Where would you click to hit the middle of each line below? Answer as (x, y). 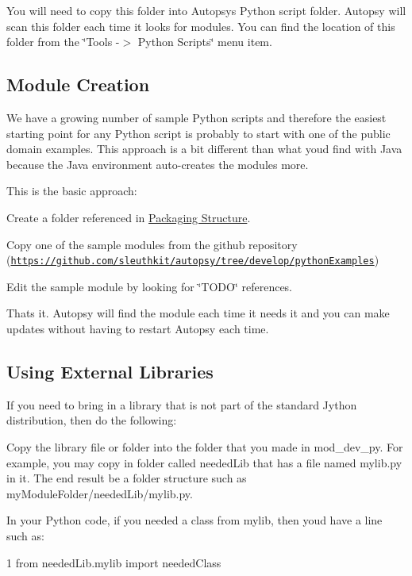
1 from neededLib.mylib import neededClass (114, 562)
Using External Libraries (110, 371)
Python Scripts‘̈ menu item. (205, 42)
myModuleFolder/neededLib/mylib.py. (100, 493)
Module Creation (78, 84)
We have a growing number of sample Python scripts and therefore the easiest (196, 117)
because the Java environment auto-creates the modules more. (158, 164)
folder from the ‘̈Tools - (63, 42)
